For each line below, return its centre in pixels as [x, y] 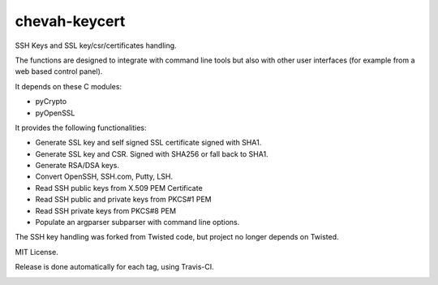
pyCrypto [51, 101]
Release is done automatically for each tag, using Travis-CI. [114, 267]
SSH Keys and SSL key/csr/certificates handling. [96, 45]
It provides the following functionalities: [81, 127]
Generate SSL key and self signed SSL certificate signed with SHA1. [148, 143]
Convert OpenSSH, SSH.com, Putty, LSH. [104, 177]
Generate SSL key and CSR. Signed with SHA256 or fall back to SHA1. [152, 153]
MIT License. [36, 252]
